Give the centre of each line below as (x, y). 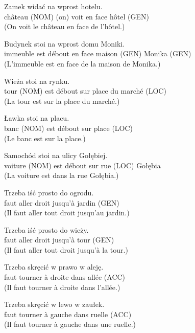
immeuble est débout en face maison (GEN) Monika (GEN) (98, 53)
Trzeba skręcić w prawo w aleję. (54, 267)
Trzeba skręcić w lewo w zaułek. (54, 304)
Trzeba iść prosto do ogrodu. (49, 192)
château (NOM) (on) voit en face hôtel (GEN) (77, 16)
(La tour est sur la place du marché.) (62, 101)
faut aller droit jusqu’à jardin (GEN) (62, 202)
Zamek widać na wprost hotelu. (53, 6)
